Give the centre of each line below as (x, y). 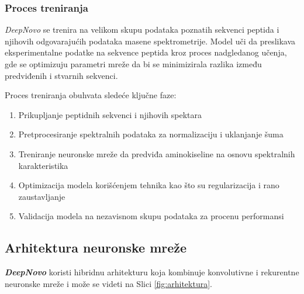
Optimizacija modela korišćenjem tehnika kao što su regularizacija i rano (149, 185)
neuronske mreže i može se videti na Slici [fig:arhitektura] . (108, 283)
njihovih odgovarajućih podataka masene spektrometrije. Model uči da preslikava (150, 41)
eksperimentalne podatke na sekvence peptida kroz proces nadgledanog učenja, (146, 52)
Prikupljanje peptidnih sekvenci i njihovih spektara (110, 114)
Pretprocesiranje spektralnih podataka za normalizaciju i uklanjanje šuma (151, 134)
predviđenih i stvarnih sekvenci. (61, 75)
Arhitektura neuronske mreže (96, 248)
